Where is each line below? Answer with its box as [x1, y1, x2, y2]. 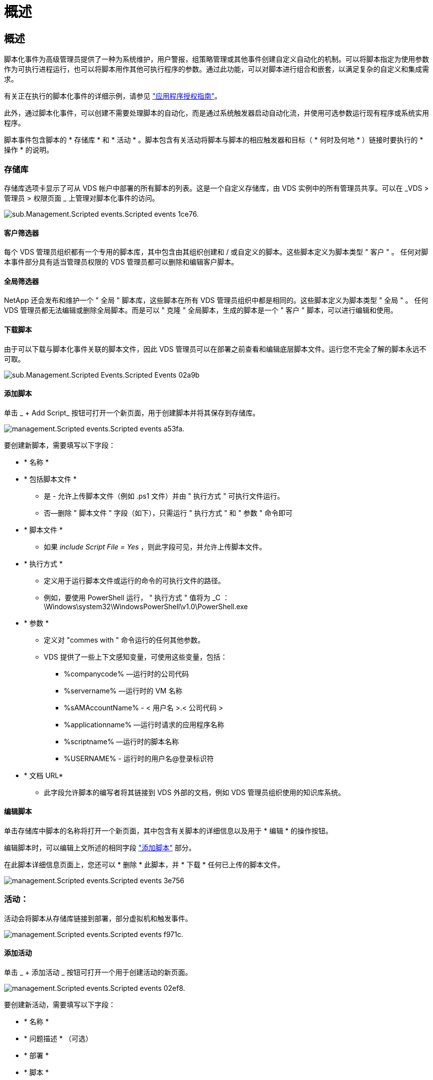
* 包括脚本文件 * [24, 474, 77, 483]
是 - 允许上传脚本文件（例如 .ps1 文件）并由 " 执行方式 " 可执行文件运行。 [44, 491, 284, 500]
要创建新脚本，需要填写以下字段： [4, 440, 115, 449]
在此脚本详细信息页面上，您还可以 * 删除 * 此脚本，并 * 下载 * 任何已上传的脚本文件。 [4, 860, 285, 869]
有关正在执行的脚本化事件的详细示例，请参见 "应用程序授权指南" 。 [4, 92, 221, 101]
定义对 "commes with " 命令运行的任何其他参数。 [44, 635, 205, 644]
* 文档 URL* [24, 771, 63, 780]
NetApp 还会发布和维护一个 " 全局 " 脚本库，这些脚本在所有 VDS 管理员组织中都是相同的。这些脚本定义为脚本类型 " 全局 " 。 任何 [4, 296, 429, 305]
